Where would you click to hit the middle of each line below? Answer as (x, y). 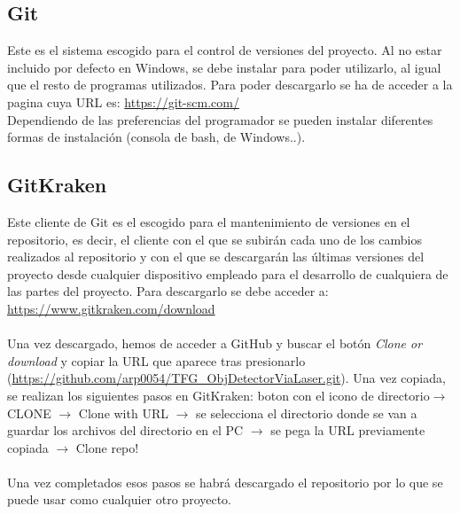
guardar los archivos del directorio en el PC (125, 430)
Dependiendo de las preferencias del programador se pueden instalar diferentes (220, 119)
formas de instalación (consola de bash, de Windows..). (156, 137)
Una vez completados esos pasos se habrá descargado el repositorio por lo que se (225, 482)
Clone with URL (123, 413)
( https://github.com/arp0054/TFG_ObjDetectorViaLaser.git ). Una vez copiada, (226, 378)
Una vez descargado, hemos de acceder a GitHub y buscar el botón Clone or (215, 343)
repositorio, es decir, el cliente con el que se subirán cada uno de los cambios (215, 239)
